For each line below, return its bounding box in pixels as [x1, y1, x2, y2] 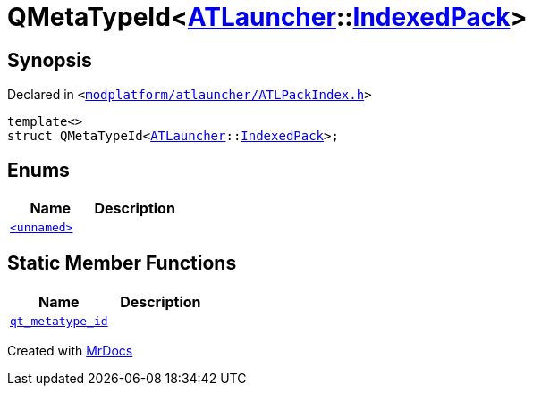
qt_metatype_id [10, 314, 108, 328]
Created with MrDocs [7, 342, 133, 358]
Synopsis [7, 48, 92, 71]
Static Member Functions [7, 252, 237, 275]
